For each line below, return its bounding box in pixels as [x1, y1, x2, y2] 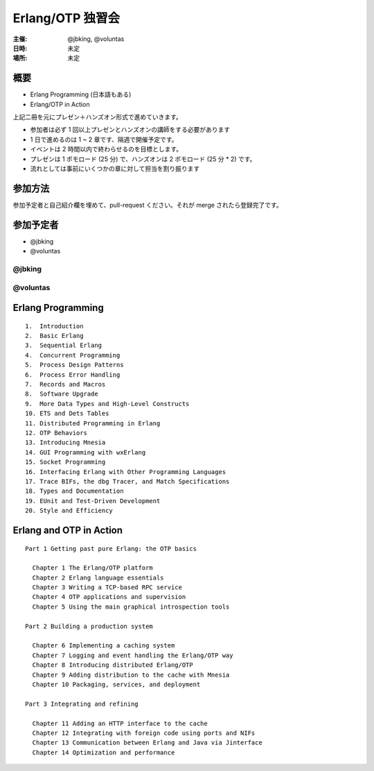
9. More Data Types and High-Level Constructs [25, 400, 190, 407]
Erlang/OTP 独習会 [12, 10, 121, 26]
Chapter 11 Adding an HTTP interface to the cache [32, 719, 208, 727]
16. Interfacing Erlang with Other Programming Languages [25, 468, 226, 475]
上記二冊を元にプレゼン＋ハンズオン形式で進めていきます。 [12, 113, 183, 121]
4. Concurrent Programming [25, 351, 121, 359]
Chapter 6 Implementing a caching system [32, 642, 175, 650]
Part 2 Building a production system [25, 622, 154, 630]
